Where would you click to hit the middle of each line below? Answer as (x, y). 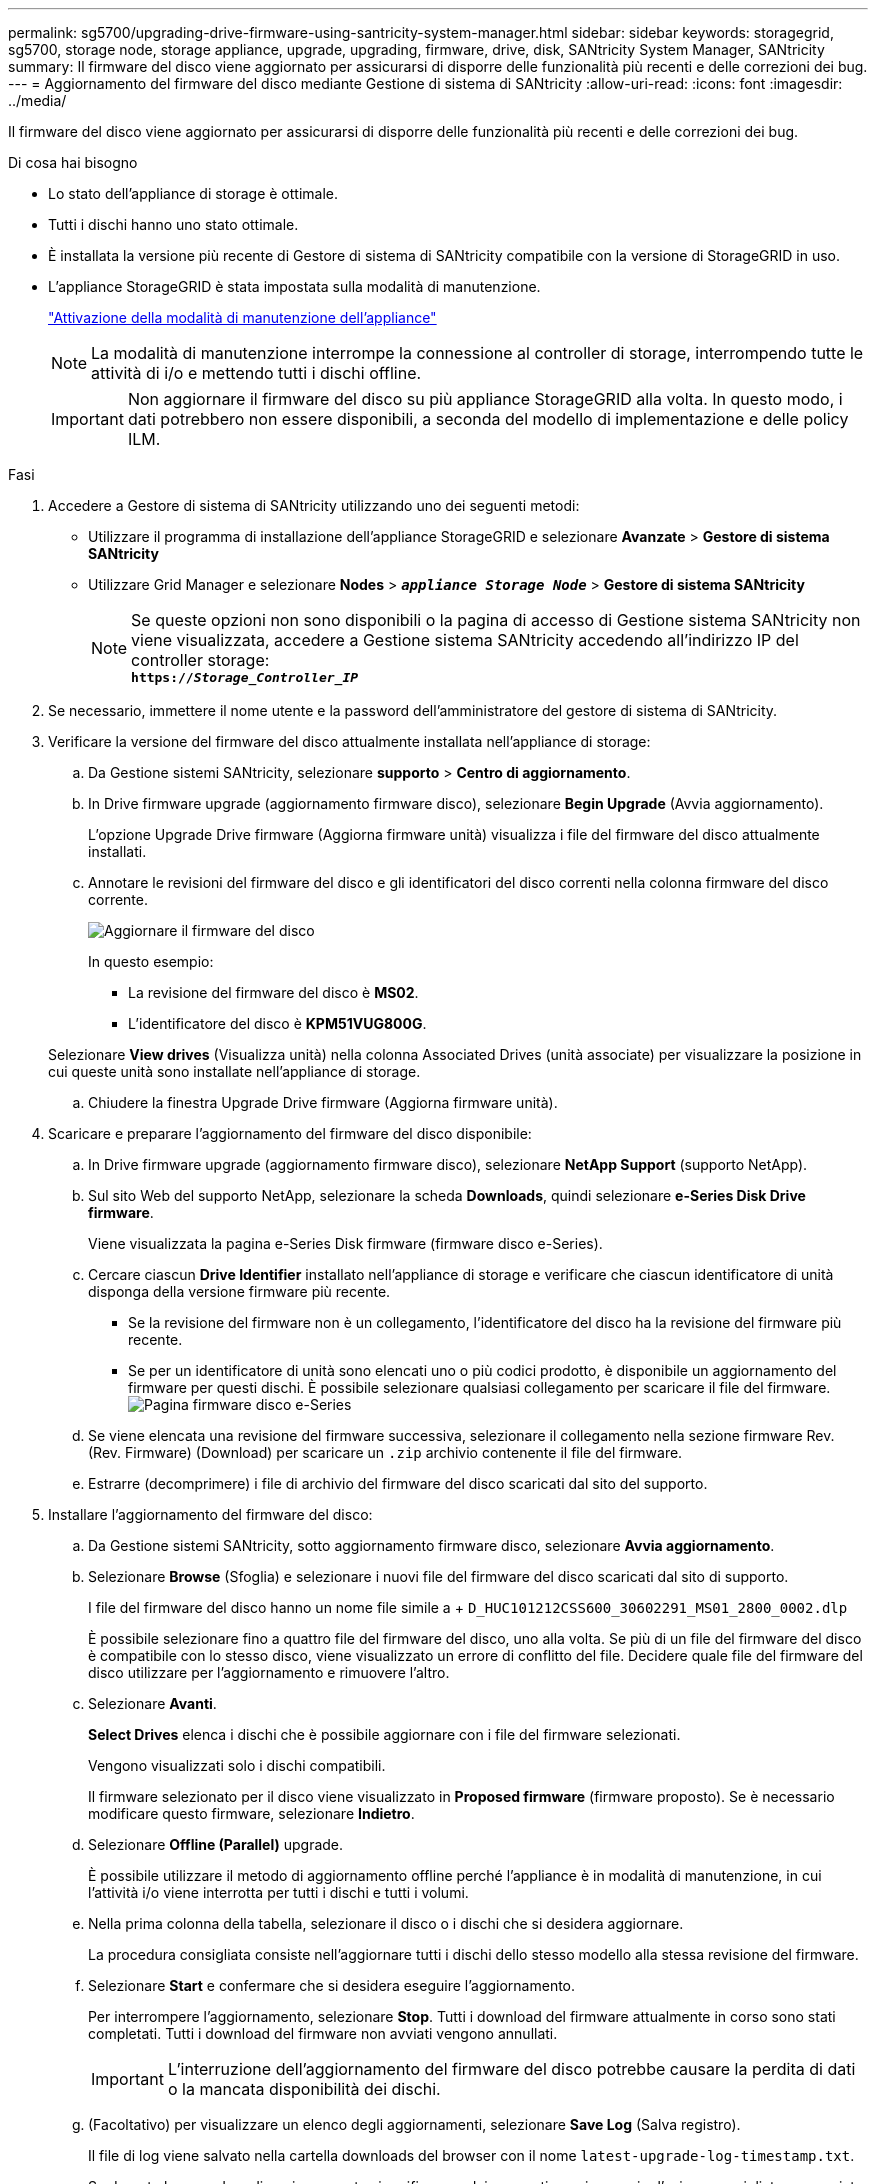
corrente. (118, 899)
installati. (117, 851)
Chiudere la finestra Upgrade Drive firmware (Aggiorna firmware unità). (323, 1102)
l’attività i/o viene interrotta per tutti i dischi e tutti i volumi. (278, 1892)
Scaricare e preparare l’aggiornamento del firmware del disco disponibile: (290, 1133)
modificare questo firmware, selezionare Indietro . (251, 1813)
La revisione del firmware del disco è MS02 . (273, 992)
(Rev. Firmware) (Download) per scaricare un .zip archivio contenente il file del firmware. (385, 1452)
